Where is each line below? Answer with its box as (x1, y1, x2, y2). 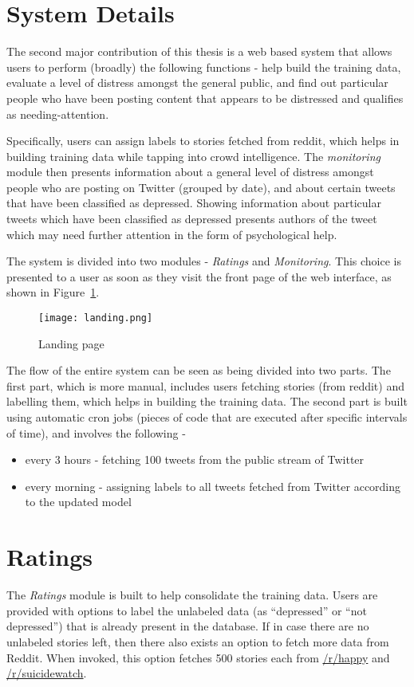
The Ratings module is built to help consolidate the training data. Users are (6, 587, 378, 603)
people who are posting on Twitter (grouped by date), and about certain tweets (6, 179, 396, 195)
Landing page (38, 335, 104, 351)
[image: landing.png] (38, 312, 153, 324)
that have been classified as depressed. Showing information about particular (6, 194, 381, 211)
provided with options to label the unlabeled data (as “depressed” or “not (6, 602, 367, 618)
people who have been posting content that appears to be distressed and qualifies (6, 89, 404, 106)
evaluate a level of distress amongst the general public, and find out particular (6, 74, 388, 91)
